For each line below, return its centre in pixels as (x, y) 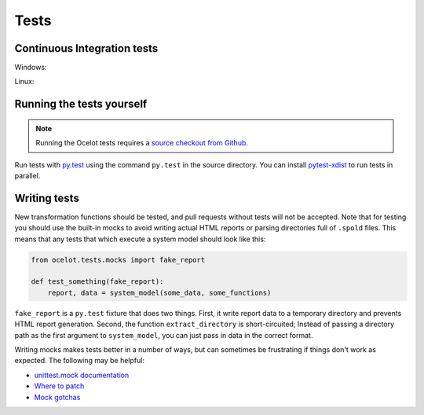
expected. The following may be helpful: (80, 361)
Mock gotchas (57, 397)
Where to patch (59, 386)
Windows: (31, 68)
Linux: (24, 82)
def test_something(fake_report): (97, 282)
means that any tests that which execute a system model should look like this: (140, 239)
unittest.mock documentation (82, 375)
